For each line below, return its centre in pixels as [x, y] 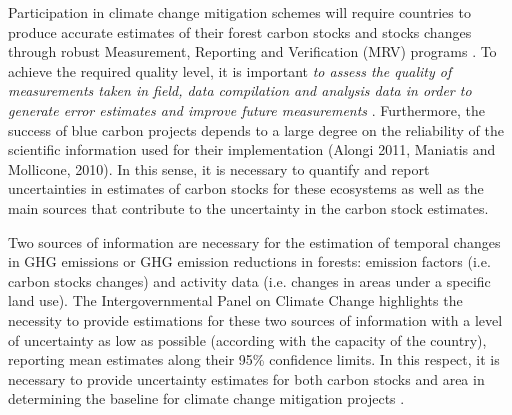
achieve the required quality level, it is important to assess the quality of [230, 70]
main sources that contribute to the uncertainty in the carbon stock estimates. [248, 207]
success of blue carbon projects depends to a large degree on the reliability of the [256, 129]
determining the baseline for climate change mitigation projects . [206, 398]
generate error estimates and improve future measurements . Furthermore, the [246, 109]
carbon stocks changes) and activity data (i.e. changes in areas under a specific [249, 280]
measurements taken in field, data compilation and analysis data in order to [240, 90]
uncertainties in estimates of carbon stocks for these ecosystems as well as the [246, 188]
